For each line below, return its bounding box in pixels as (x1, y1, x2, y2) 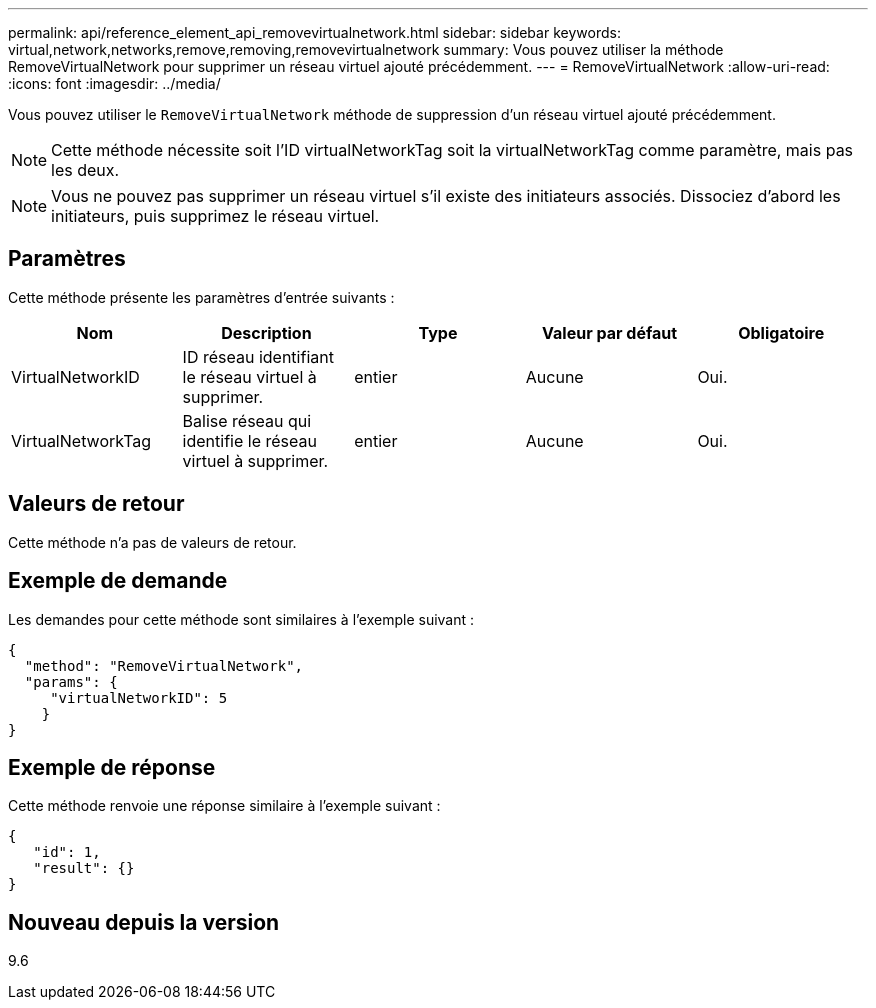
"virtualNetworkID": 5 (50, 689, 228, 706)
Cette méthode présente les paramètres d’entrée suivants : (8, 288, 395, 306)
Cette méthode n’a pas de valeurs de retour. (8, 533, 297, 551)
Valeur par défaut (542, 322, 678, 343)
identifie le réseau (182, 430, 317, 451)
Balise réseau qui (182, 410, 312, 431)
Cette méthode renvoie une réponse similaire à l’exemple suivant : (8, 797, 441, 815)
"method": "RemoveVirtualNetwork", (24, 657, 304, 674)
